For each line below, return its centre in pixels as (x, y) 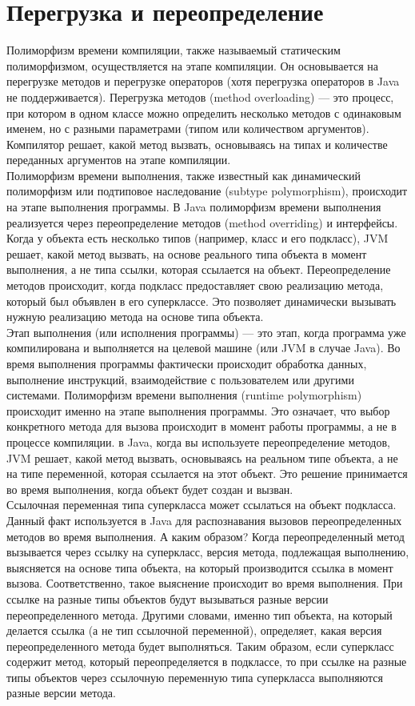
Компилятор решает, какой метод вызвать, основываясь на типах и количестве (197, 144)
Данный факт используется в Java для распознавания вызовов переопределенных (204, 520)
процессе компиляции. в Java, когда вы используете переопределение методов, (198, 441)
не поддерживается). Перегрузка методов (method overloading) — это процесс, (200, 96)
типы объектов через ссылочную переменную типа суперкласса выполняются (195, 677)
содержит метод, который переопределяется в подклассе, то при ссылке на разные (207, 662)
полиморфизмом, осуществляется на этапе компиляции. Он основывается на (192, 65)
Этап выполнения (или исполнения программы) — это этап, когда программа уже (206, 332)
